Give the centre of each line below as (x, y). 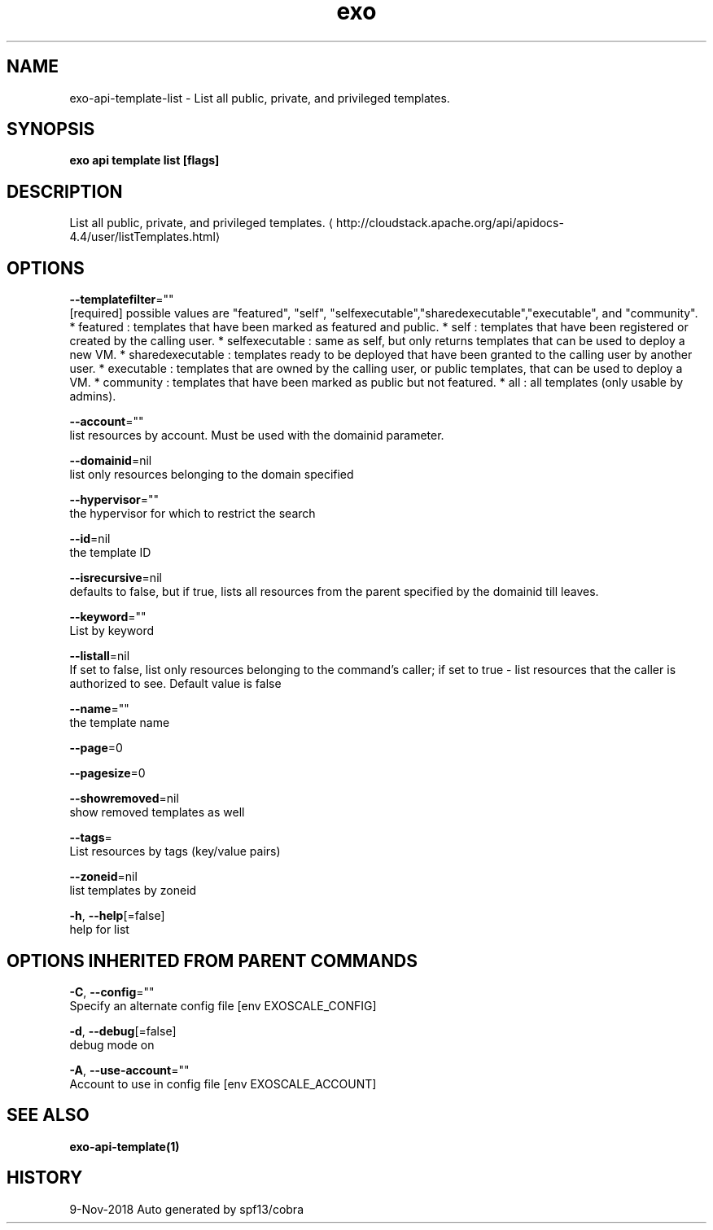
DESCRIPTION (65, 191)
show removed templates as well (157, 812)
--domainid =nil (111, 461)
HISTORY (45, 1178)
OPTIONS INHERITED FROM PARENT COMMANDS (212, 961)
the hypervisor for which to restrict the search (192, 514)
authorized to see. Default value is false (175, 684)
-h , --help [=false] (117, 916)
